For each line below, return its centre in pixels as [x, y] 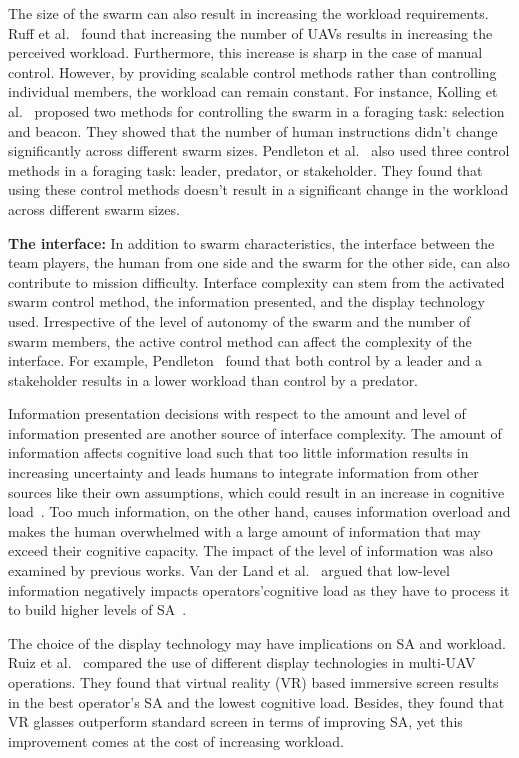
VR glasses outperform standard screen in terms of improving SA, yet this [235, 721]
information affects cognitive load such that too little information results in [238, 452]
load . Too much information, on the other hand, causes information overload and [259, 511]
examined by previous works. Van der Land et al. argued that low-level [229, 570]
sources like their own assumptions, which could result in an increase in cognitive [256, 491]
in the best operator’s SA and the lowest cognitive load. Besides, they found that [256, 701]
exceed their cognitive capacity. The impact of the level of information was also [250, 550]
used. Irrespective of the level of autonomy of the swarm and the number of [239, 320]
